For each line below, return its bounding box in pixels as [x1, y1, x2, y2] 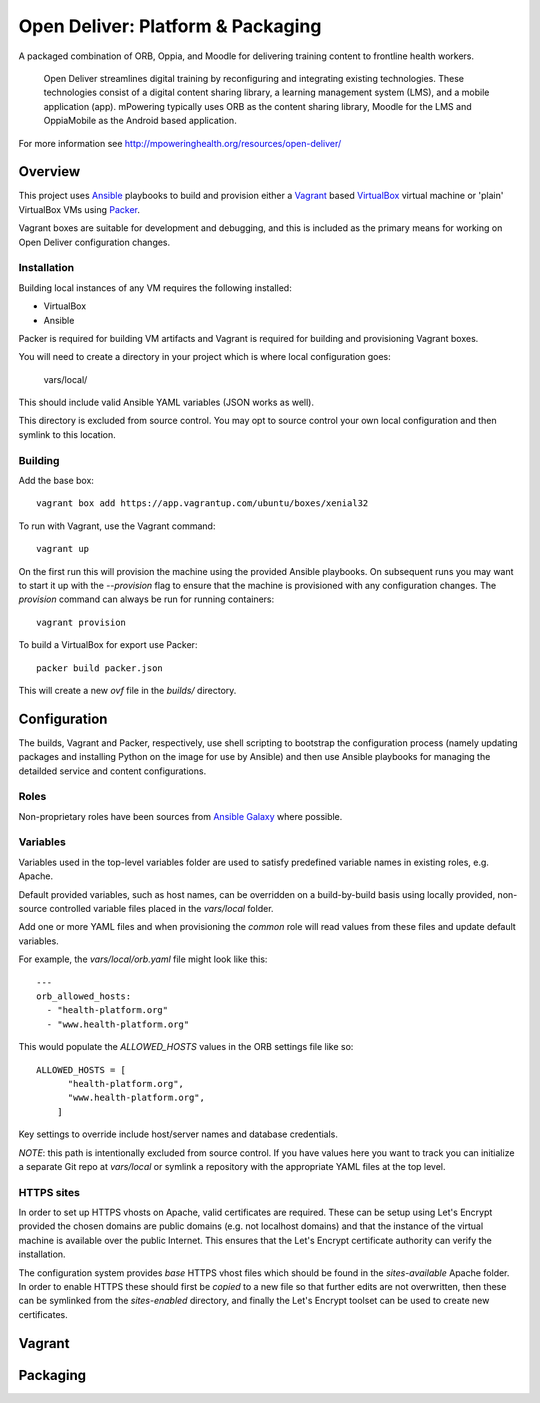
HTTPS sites [18, 1185, 80, 1199]
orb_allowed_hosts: [36, 990, 132, 1002]
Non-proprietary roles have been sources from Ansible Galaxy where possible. [18, 810, 343, 822]
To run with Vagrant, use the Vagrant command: [18, 520, 216, 532]
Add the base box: [18, 474, 95, 486]
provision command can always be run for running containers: [18, 593, 275, 605]
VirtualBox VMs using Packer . [18, 203, 140, 215]
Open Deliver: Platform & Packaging [18, 15, 322, 37]
